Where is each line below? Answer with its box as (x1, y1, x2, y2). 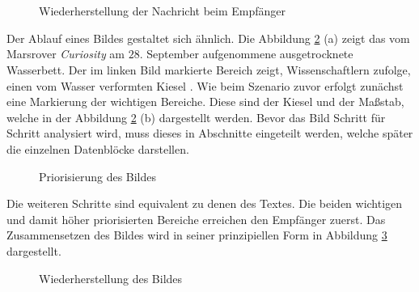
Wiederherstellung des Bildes (39, 269, 183, 286)
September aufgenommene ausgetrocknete (146, 45, 353, 62)
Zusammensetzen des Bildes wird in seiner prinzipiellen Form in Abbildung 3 (6, 226, 387, 243)
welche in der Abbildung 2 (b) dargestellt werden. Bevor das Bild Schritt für (6, 108, 386, 125)
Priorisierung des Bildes (39, 167, 157, 184)
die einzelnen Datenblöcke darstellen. (6, 140, 189, 157)
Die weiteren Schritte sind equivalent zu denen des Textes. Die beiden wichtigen (6, 195, 403, 212)
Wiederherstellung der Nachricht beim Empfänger (39, 2, 286, 19)
